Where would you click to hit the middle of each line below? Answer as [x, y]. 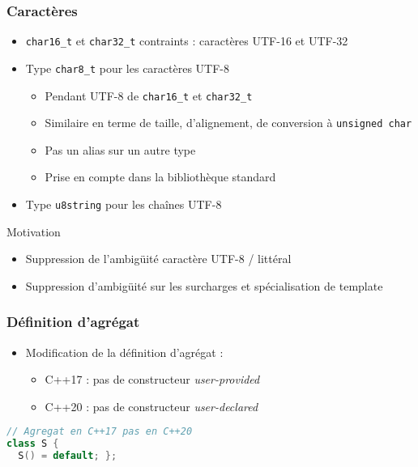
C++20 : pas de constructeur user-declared [151, 406]
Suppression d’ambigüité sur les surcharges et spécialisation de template [204, 285]
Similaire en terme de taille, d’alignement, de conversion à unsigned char [228, 123]
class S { [33, 444]
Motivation [34, 231]
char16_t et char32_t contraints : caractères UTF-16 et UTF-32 [187, 41]
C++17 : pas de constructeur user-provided [152, 379]
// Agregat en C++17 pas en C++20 [100, 432]
